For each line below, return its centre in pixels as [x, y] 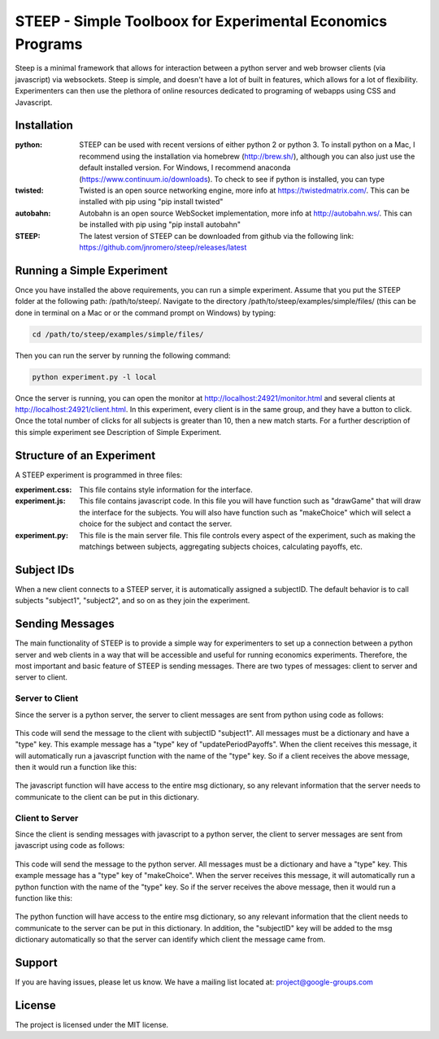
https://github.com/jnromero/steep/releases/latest [163, 247]
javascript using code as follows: [70, 846]
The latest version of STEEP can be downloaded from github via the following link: [217, 236]
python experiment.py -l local [95, 377]
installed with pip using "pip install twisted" [151, 202]
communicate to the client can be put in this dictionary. [107, 797]
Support [36, 962]
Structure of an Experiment [85, 455]
